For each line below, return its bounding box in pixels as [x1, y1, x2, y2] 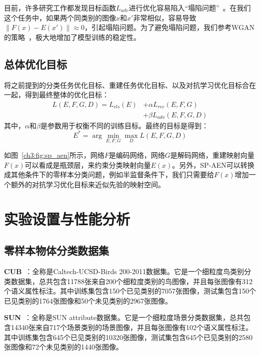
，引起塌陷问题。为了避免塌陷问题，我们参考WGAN [84, 22, 254, 32]
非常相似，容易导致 [133, 12, 196, 22]
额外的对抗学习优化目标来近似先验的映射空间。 [10, 179, 165, 189]
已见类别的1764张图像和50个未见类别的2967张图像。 [4, 295, 172, 306]
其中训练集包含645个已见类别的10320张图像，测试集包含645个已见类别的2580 [4, 332, 252, 342]
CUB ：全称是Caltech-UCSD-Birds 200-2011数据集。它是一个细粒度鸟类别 [4, 266, 244, 277]
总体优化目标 [4, 56, 67, 71]
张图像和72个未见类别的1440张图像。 [4, 342, 123, 352]
